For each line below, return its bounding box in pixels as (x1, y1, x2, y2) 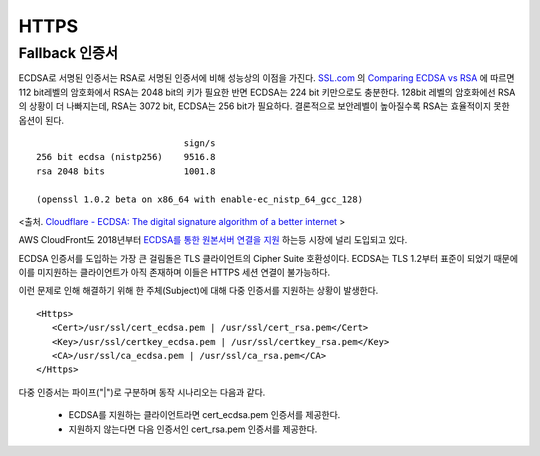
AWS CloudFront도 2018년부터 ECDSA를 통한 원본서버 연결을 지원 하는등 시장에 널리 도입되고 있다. (18, 234, 408, 246)
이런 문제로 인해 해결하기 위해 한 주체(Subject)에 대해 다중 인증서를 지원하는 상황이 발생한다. (18, 285, 379, 297)
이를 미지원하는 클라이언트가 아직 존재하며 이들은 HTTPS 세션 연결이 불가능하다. (18, 266, 331, 279)
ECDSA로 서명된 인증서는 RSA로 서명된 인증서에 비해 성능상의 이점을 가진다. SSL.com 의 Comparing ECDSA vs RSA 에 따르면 (18, 72, 515, 84)
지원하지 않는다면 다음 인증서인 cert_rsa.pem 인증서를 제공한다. (68, 423, 318, 435)
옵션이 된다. (18, 114, 65, 126)
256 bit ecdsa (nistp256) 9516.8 (36, 151, 216, 163)
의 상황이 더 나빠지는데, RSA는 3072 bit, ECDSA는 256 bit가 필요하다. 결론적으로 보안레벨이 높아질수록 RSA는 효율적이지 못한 (18, 100, 510, 112)
